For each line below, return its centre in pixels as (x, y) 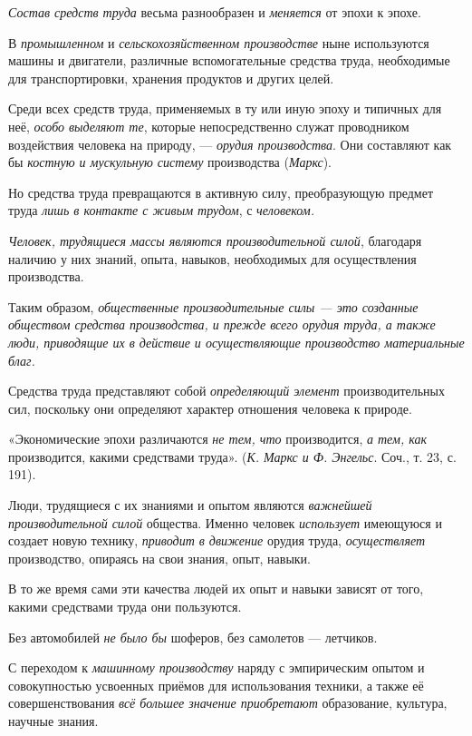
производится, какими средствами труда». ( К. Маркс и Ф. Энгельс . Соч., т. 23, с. (232, 456)
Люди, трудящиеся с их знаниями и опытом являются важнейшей (190, 505)
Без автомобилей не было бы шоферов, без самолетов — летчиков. (193, 637)
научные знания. (53, 721)
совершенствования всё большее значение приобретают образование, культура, (228, 703)
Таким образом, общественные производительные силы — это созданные (213, 306)
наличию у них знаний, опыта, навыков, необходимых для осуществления (212, 258)
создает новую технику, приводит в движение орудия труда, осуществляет (217, 540)
